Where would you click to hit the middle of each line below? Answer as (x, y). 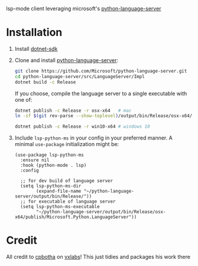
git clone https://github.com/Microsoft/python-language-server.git (101, 71)
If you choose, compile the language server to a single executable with (101, 93)
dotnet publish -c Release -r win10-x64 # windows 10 (82, 126)
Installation (34, 33)
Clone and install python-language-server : (66, 60)
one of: (23, 99)
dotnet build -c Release (45, 82)
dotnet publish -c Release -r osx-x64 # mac (73, 111)
